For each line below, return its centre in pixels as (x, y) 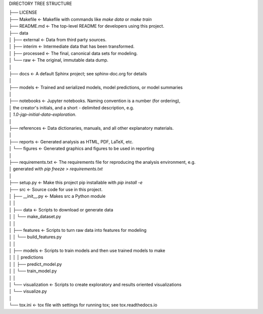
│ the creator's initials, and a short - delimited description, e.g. (72, 107)
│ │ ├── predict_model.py (36, 264)
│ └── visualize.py (28, 291)
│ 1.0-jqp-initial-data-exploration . (43, 115)
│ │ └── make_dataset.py (35, 217)
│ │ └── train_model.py (33, 271)
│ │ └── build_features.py (35, 237)
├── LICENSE (23, 13)
